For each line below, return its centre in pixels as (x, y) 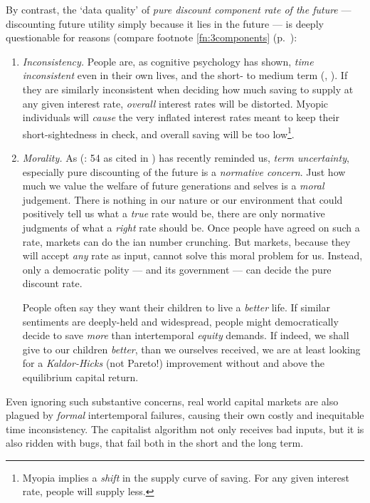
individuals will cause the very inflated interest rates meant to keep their (181, 117)
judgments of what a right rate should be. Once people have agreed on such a (191, 227)
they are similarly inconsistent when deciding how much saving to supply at (188, 89)
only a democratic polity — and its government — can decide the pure (177, 269)
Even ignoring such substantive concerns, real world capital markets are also (172, 401)
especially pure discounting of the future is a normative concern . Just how (184, 171)
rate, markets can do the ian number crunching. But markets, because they (186, 241)
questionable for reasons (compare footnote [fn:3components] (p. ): (152, 37)
